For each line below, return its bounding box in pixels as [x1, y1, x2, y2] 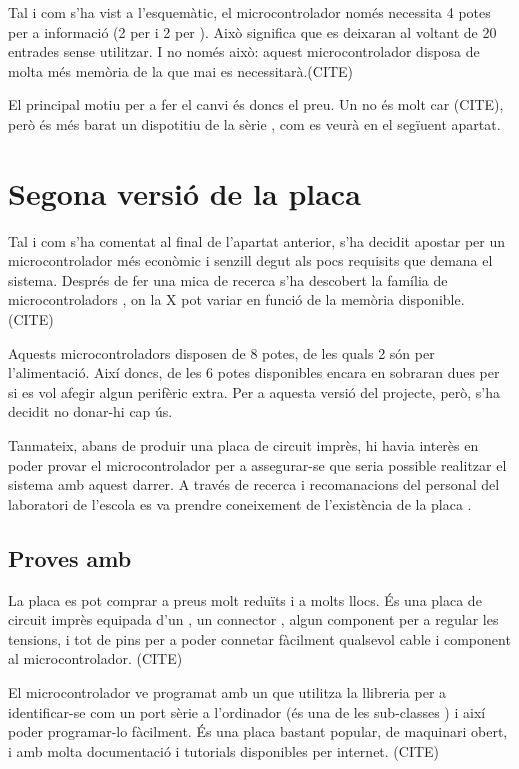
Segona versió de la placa [8, 172, 361, 213]
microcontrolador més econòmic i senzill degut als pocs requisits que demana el [8, 250, 493, 271]
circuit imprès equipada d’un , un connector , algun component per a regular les [8, 609, 499, 630]
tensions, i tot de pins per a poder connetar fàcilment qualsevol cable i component [8, 628, 511, 649]
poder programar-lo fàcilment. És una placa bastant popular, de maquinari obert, [8, 721, 508, 742]
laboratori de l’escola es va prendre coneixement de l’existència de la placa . [8, 493, 472, 514]
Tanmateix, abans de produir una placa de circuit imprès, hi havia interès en [8, 435, 479, 456]
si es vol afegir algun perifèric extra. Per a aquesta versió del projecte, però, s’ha [8, 381, 501, 402]
